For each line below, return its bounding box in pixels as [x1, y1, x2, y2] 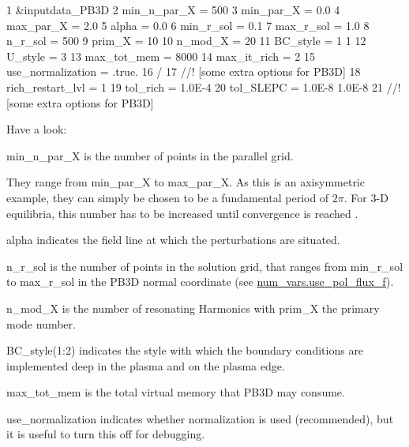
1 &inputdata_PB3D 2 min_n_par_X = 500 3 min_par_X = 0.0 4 [6, 2, 340, 17]
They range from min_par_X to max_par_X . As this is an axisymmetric [6, 174, 365, 190]
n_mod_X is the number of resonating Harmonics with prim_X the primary [6, 299, 380, 316]
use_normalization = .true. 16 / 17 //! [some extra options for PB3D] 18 [6, 63, 361, 80]
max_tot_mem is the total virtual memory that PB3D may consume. [6, 384, 345, 400]
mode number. [6, 315, 76, 332]
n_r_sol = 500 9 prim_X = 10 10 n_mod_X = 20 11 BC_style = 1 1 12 [6, 32, 366, 49]
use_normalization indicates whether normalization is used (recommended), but [6, 410, 394, 426]
